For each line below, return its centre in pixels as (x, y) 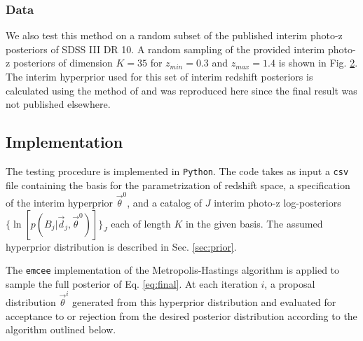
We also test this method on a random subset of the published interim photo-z (174, 35)
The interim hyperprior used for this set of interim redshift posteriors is (159, 76)
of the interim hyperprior (60, 202)
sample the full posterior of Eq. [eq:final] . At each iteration (132, 283)
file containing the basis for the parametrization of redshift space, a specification (178, 185)
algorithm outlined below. (61, 329)
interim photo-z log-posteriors (278, 202)
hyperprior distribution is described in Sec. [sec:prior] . (121, 246)
